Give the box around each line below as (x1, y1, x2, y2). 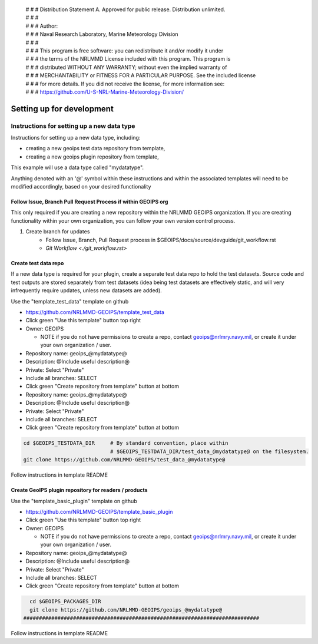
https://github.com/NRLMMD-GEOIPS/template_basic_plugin (25, 508, 173, 515)
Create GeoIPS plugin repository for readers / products (11, 487, 148, 494)
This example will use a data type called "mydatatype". (11, 164, 144, 171)
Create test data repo (11, 259, 64, 266)
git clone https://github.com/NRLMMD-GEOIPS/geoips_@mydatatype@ (29, 606, 223, 613)
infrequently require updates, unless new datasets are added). (11, 287, 162, 294)
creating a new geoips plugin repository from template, (25, 153, 159, 160)
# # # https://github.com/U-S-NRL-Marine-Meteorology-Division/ (25, 88, 184, 95)
